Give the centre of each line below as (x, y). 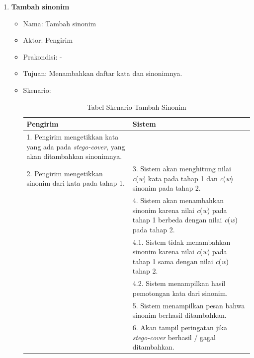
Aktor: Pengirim (48, 40)
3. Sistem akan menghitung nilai (182, 169)
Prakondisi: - (42, 56)
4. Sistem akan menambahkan (178, 200)
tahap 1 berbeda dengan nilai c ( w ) (185, 220)
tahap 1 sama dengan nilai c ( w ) (180, 261)
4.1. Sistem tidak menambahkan (181, 242)
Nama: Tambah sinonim (60, 23)
